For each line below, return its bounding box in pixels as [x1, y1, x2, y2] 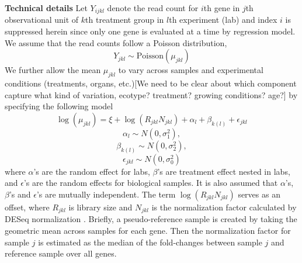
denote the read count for [107, 2, 199, 13]
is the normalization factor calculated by [151, 200, 297, 213]
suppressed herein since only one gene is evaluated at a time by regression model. [5, 25, 296, 37]
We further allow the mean [5, 64, 101, 76]
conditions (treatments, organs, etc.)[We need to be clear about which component [5, 77, 297, 89]
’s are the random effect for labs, [33, 165, 150, 177]
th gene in [203, 2, 240, 13]
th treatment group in [85, 13, 164, 26]
